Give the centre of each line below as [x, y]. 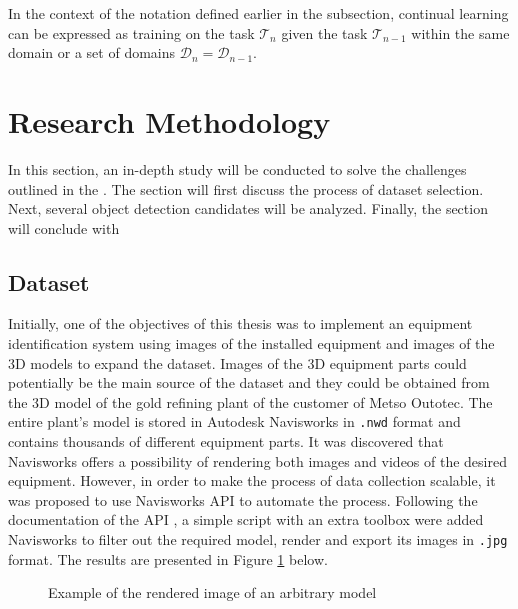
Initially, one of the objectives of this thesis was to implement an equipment [240, 323]
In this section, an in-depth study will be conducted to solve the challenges [237, 168]
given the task [324, 32]
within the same [460, 32]
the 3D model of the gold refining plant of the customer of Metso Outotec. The [250, 401]
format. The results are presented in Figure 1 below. [168, 558]
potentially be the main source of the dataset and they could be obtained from [249, 382]
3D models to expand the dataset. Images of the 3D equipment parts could [237, 362]
